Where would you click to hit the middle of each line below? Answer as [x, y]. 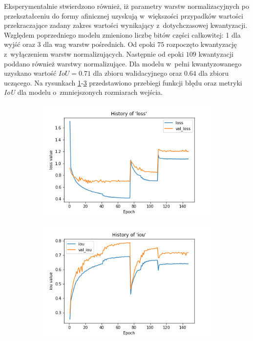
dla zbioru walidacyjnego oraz [137, 73]
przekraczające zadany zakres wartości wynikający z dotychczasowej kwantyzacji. [126, 25]
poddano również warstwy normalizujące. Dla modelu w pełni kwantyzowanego [123, 63]
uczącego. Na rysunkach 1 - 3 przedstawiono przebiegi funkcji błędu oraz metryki [123, 82]
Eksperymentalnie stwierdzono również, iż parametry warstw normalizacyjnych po [126, 6]
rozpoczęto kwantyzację [201, 44]
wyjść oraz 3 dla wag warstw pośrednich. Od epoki [80, 44]
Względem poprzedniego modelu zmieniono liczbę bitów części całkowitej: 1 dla [122, 34]
